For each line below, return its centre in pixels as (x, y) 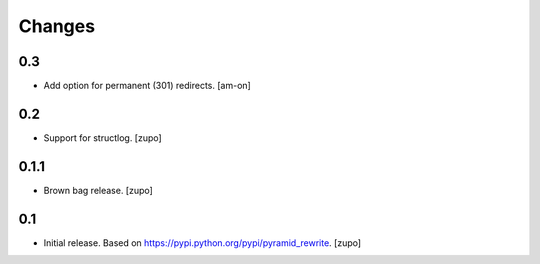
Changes (56, 26)
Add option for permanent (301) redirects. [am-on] (147, 86)
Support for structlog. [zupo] (102, 137)
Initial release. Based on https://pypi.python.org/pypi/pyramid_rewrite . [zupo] (202, 242)
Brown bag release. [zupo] (98, 190)
